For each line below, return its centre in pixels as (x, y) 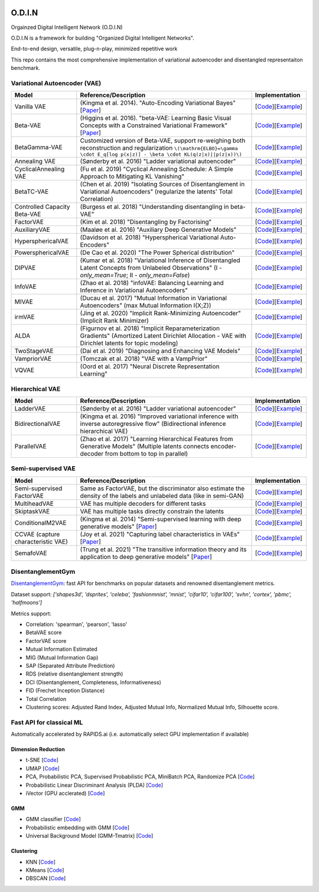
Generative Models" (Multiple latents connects (145, 446)
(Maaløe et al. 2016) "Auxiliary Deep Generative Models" (158, 230)
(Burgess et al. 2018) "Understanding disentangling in (154, 207)
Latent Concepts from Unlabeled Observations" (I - (151, 268)
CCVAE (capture (37, 534)
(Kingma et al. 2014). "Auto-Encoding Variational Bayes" (158, 103)
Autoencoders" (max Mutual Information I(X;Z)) (146, 306)
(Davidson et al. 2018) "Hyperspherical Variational (149, 238)
